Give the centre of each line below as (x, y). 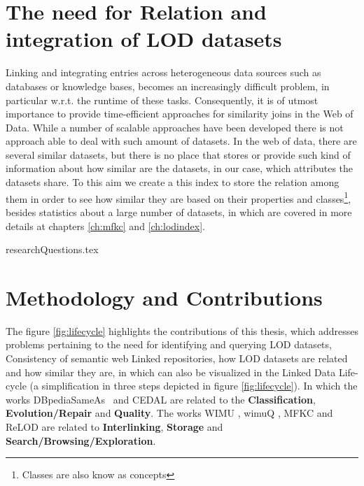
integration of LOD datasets (144, 39)
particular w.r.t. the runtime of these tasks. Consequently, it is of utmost (162, 100)
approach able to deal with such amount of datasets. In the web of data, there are (181, 141)
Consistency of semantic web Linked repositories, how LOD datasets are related (177, 358)
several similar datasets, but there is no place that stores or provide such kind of (178, 154)
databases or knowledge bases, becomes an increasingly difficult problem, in (168, 86)
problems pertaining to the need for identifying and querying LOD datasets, (169, 344)
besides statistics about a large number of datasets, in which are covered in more (179, 212)
